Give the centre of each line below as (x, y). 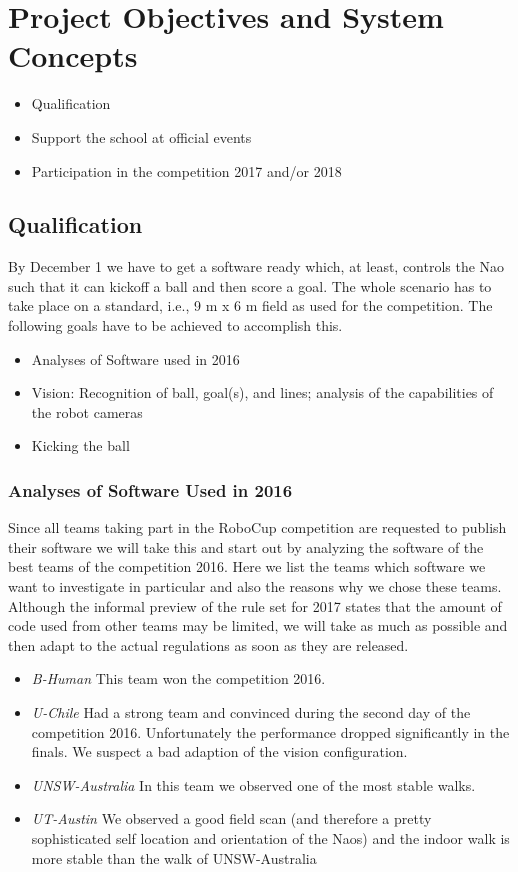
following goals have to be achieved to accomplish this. (175, 325)
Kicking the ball (80, 445)
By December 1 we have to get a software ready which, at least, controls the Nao (256, 266)
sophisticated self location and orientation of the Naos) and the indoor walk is (270, 837)
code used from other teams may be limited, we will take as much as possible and (258, 625)
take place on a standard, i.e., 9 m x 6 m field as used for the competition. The (250, 305)
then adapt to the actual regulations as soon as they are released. (208, 644)
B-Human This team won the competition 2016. (178, 678)
